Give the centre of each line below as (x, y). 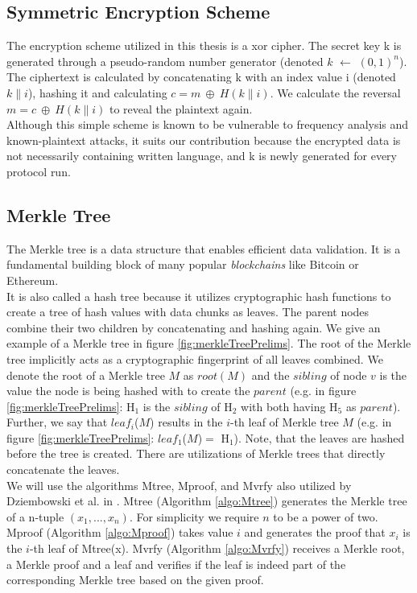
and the (270, 375)
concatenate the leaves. (63, 469)
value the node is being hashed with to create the (128, 391)
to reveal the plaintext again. (181, 108)
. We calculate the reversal (335, 92)
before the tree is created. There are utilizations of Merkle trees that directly (196, 453)
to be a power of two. (326, 516)
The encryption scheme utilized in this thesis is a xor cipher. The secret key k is (204, 45)
